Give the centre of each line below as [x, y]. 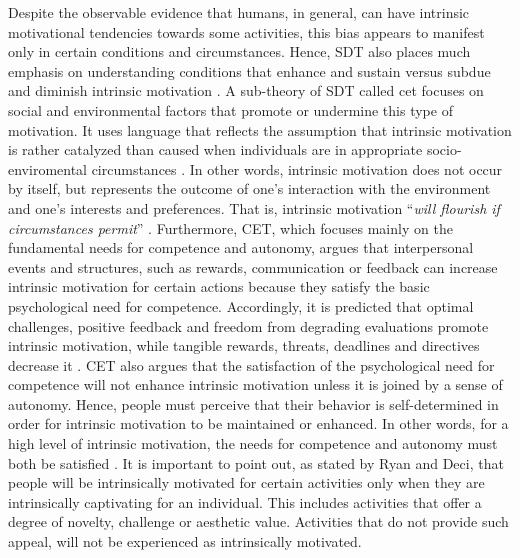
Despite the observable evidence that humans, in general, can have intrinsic [239, 12]
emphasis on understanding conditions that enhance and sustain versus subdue [249, 70]
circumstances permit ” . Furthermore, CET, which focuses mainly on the [230, 227]
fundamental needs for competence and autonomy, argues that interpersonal [241, 247]
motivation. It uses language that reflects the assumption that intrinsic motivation [260, 129]
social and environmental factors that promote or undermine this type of [230, 109]
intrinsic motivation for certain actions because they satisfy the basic [219, 286]
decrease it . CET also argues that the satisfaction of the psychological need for [251, 364]
